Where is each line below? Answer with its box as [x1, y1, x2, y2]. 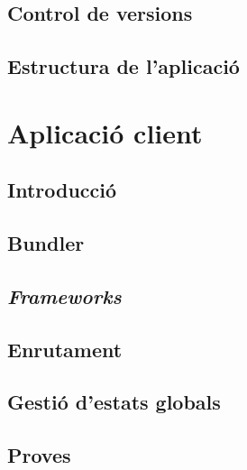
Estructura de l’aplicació [7, 52, 240, 80]
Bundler [7, 229, 85, 257]
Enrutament [7, 335, 123, 363]
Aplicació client [7, 114, 203, 151]
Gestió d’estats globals [7, 388, 221, 416]
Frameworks [7, 281, 122, 309]
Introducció [7, 176, 117, 204]
